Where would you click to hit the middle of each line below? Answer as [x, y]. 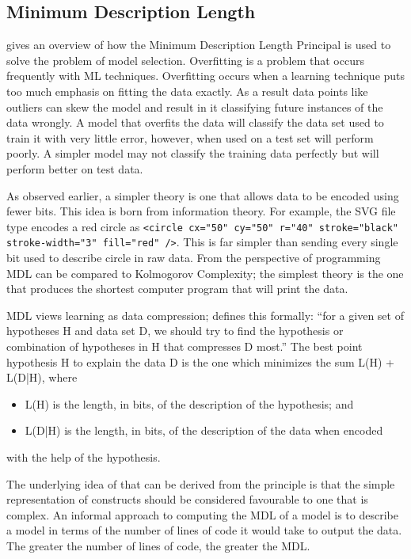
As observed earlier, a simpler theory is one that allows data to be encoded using [203, 195]
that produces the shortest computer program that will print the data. [177, 289]
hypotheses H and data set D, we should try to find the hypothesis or [175, 331]
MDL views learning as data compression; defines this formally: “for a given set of [205, 315]
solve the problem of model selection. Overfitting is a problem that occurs [185, 60]
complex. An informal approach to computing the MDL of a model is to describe [202, 514]
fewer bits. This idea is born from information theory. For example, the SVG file [201, 211]
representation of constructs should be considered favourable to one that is [187, 499]
